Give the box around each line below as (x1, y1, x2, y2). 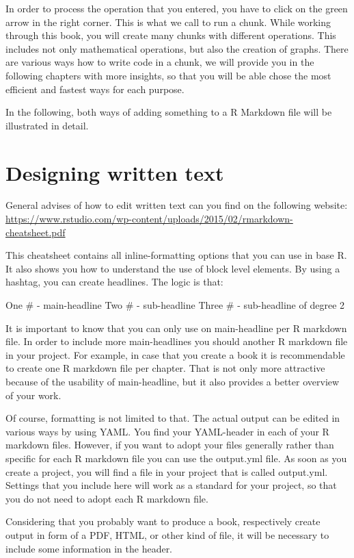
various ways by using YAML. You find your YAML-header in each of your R (5, 424, 329, 438)
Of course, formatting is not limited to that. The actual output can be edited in (5, 411, 340, 425)
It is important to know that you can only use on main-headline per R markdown (5, 320, 347, 335)
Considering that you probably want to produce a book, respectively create (5, 514, 321, 529)
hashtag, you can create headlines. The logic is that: (5, 275, 223, 289)
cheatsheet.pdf (5, 225, 66, 239)
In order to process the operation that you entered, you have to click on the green (5, 1, 348, 15)
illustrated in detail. (5, 118, 89, 132)
